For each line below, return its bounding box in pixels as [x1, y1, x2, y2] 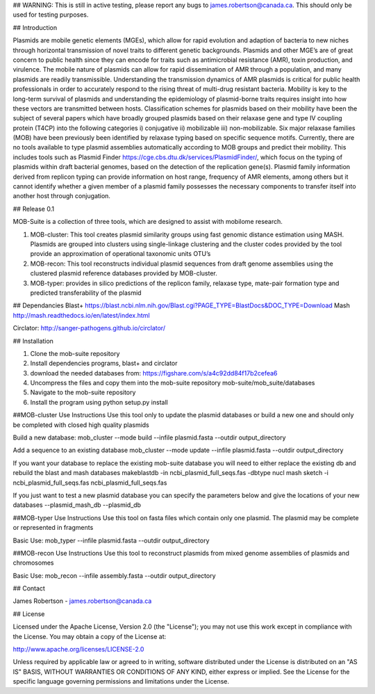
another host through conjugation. [12, 192, 111, 200]
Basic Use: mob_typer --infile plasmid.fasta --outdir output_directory [12, 536, 210, 544]
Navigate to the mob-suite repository [30, 388, 136, 396]
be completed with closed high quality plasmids [12, 421, 149, 429]
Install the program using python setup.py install [30, 398, 168, 406]
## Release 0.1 [12, 204, 55, 213]
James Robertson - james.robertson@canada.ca [12, 597, 152, 605]
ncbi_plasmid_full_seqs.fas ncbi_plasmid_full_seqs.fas [12, 478, 167, 487]
